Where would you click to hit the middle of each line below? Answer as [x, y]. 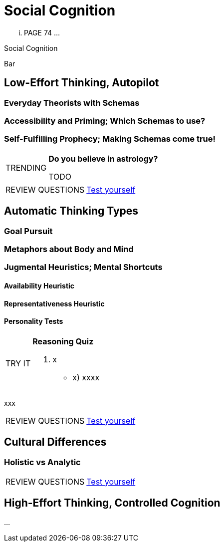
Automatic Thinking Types [71, 211]
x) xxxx [86, 377]
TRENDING [26, 167]
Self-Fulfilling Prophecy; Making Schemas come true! [110, 139]
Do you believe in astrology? [103, 158]
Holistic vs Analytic [42, 462]
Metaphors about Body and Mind [69, 249]
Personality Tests [34, 321]
